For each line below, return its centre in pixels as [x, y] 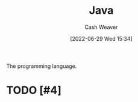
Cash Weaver [101, 27]
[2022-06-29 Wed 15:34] [101, 38]
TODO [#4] [34, 90]
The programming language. [42, 66]
